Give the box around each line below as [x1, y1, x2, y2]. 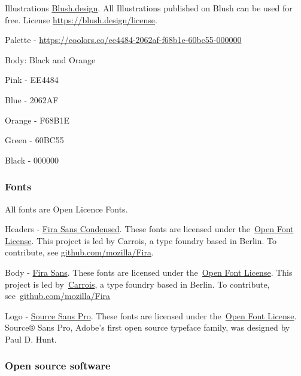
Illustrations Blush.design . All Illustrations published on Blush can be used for [5, 2, 293, 14]
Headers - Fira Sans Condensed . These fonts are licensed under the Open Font [5, 223, 294, 235]
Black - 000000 [5, 153, 59, 166]
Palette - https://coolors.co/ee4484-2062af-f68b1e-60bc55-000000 [5, 33, 242, 46]
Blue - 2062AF [5, 93, 59, 106]
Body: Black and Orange [5, 53, 96, 66]
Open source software [5, 358, 111, 373]
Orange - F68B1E [5, 113, 69, 126]
